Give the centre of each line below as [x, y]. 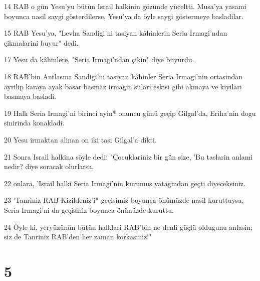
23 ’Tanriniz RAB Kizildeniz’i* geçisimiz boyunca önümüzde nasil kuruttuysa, [124, 200]
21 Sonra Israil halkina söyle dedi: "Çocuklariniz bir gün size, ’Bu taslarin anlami [128, 156]
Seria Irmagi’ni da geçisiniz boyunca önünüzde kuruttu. [89, 209]
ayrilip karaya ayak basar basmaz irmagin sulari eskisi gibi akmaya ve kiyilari [123, 86]
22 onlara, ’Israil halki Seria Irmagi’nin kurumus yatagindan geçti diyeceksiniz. [125, 183]
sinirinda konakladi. [34, 123]
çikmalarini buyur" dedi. [41, 42]
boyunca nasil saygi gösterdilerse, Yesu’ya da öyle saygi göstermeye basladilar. [124, 16]
